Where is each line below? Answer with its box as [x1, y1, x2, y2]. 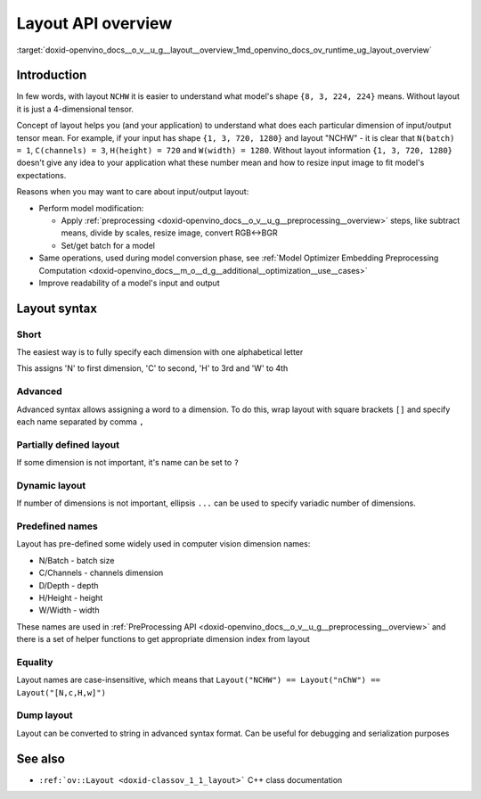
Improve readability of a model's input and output [38, 277, 220, 288]
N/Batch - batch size [38, 555, 115, 565]
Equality [16, 655, 53, 668]
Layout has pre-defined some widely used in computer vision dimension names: [16, 539, 311, 549]
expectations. [16, 169, 67, 180]
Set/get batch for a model [61, 240, 156, 251]
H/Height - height [38, 592, 103, 603]
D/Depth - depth [38, 580, 99, 590]
